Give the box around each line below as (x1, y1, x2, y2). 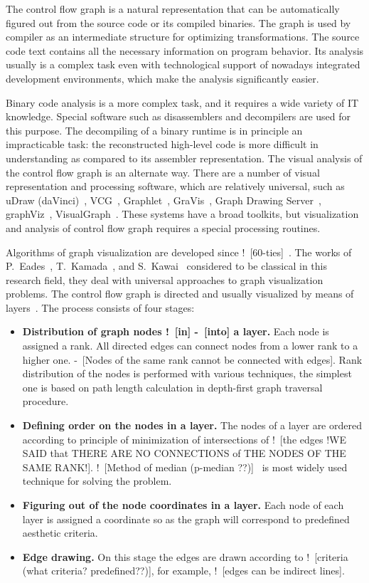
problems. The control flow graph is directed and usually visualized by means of (6, 286, 354, 301)
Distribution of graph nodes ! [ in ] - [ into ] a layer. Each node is (22, 324, 329, 339)
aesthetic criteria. (22, 525, 98, 540)
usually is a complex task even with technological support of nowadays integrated (6, 57, 360, 72)
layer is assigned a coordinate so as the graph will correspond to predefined (22, 511, 350, 526)
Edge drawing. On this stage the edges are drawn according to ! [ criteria (22, 549, 348, 564)
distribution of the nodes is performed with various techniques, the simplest (22, 366, 352, 381)
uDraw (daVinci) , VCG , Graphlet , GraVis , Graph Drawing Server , (6, 192, 321, 207)
